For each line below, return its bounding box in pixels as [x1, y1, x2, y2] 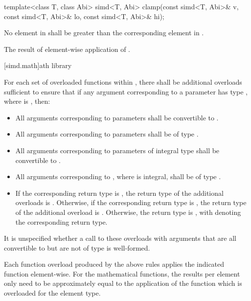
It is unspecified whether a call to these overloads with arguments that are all [4, 233, 236, 243]
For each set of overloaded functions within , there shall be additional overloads [4, 76, 242, 87]
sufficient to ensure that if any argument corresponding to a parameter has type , [4, 86, 248, 96]
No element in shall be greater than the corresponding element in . [4, 27, 204, 38]
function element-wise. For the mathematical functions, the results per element [4, 268, 240, 278]
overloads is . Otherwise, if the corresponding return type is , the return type [15, 197, 247, 208]
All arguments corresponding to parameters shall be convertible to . [15, 112, 219, 122]
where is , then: [4, 96, 50, 106]
